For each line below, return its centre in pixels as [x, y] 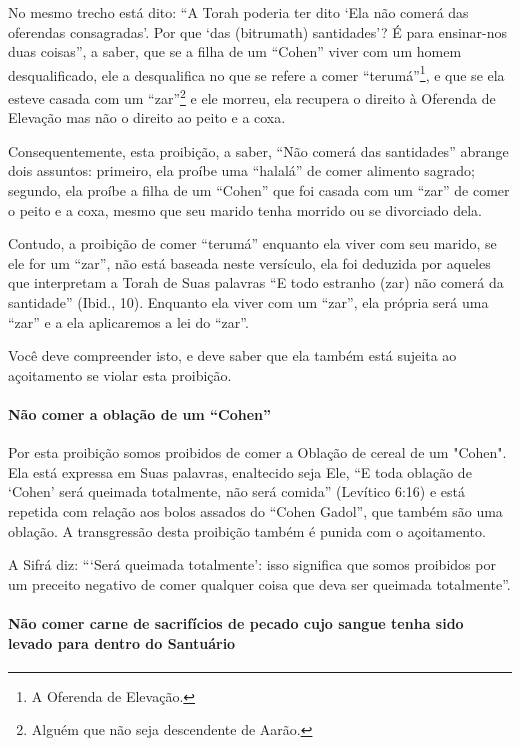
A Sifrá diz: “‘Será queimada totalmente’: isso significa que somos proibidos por [252, 564]
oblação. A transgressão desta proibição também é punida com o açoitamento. [247, 530]
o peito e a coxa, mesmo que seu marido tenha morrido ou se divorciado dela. [245, 209]
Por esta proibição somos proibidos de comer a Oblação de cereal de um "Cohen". [257, 452]
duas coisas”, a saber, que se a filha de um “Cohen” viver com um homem [235, 51]
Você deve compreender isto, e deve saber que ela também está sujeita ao [232, 355]
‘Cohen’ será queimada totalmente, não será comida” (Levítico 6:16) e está [237, 491]
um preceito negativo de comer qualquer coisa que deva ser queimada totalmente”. [259, 583]
